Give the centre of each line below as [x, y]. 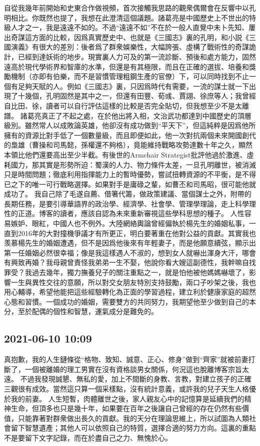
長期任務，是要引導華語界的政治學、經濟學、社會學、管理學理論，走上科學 [126, 203]
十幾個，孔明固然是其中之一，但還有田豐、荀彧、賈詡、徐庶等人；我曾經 [137, 96]
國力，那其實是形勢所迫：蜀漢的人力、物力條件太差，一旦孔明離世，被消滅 [133, 164]
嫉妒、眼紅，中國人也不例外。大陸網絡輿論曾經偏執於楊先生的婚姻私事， [130, 223]
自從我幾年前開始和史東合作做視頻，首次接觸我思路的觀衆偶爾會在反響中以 [126, 7]
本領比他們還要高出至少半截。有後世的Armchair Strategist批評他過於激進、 [125, 154]
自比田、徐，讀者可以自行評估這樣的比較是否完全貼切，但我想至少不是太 [123, 105]
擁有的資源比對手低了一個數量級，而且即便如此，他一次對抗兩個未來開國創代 [130, 135]
